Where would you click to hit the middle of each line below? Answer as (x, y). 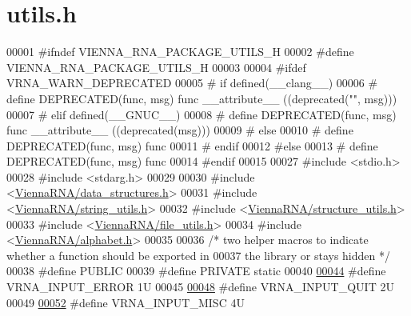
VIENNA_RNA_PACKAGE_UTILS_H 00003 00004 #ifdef (156, 67)
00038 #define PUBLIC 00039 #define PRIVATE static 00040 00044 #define (196, 271)
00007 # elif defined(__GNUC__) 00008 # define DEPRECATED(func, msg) (202, 114)
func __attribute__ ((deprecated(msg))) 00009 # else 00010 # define (180, 130)
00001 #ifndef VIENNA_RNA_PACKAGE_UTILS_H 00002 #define (180, 52)
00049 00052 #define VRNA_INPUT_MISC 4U (126, 302)
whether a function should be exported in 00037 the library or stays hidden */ (198, 255)
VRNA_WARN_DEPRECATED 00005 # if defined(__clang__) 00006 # (192, 83)
